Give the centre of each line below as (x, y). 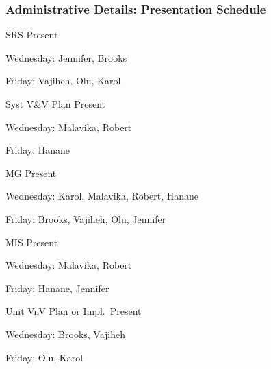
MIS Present (32, 242)
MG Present (31, 172)
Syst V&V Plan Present (56, 104)
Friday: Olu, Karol (44, 357)
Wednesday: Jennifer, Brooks (66, 57)
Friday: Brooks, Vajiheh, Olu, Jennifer (86, 218)
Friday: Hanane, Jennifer (57, 288)
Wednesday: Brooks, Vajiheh (66, 334)
